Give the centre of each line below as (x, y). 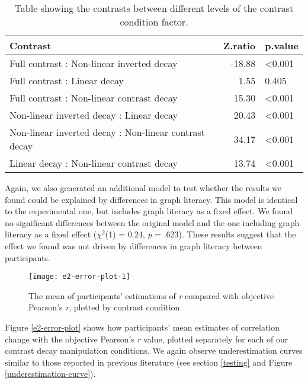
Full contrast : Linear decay (67, 80)
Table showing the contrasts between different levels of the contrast (154, 8)
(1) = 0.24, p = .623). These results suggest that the (200, 234)
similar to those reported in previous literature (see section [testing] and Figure (149, 362)
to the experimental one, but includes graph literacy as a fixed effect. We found (149, 211)
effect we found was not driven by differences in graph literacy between (134, 245)
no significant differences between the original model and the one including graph (152, 222)
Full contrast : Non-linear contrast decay (94, 98)
